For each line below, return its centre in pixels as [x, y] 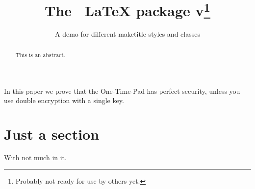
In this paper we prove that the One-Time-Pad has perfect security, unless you [122, 91]
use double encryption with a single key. [64, 100]
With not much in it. [35, 157]
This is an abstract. [40, 54]
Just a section [52, 134]
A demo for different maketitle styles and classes [127, 34]
